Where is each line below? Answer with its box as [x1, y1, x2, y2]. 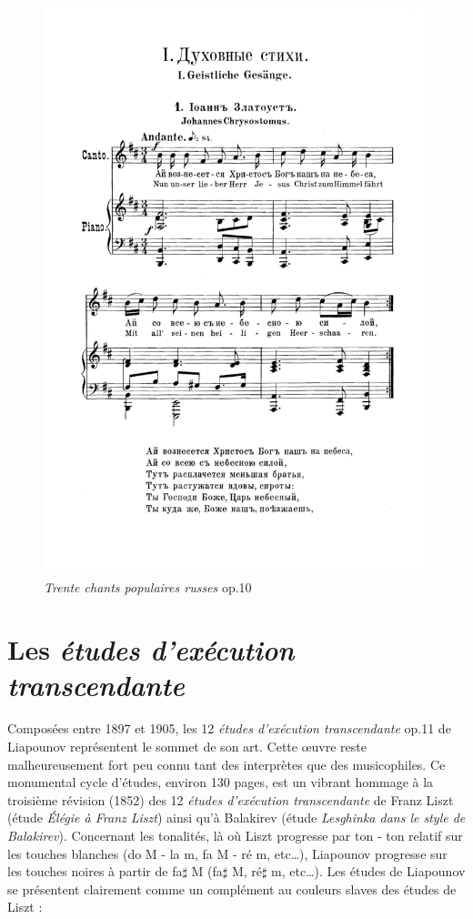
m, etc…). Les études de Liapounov [271, 862, 466, 881]
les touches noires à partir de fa [7, 862, 183, 881]
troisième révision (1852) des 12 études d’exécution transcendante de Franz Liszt [7, 790, 454, 809]
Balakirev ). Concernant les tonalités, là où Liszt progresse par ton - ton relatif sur [7, 825, 463, 844]
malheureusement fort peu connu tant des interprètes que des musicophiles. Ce [7, 754, 446, 773]
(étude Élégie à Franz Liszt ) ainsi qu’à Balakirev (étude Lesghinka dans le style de [7, 808, 466, 827]
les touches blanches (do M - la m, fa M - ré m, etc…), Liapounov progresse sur [7, 843, 448, 863]
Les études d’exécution [7, 631, 295, 669]
